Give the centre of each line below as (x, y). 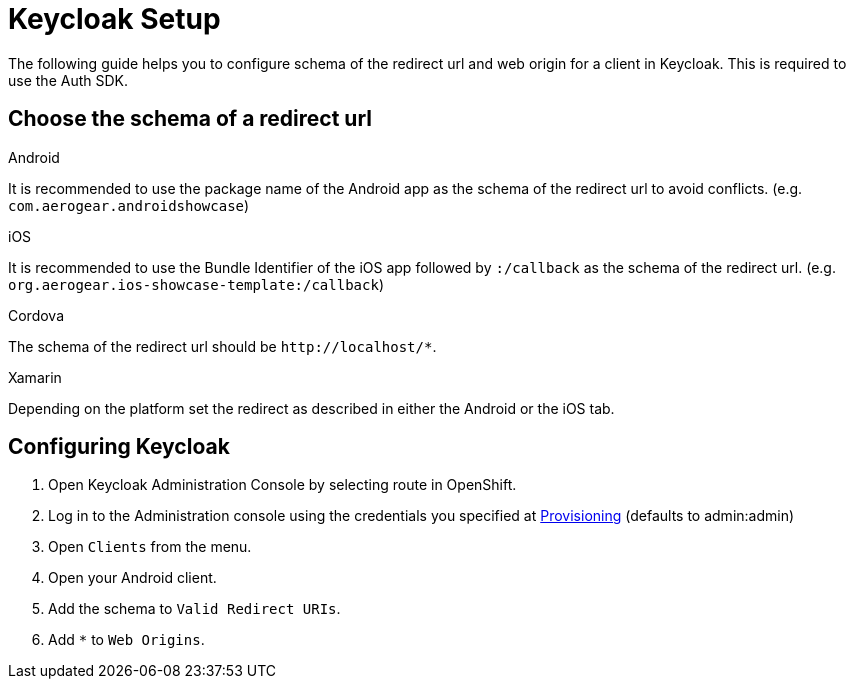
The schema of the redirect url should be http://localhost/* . (222, 346)
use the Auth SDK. (68, 80)
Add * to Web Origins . (126, 640)
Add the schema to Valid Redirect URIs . (194, 609)
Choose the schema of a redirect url (190, 119)
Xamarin (35, 377)
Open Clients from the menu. (150, 547)
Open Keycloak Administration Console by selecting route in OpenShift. (282, 485)
